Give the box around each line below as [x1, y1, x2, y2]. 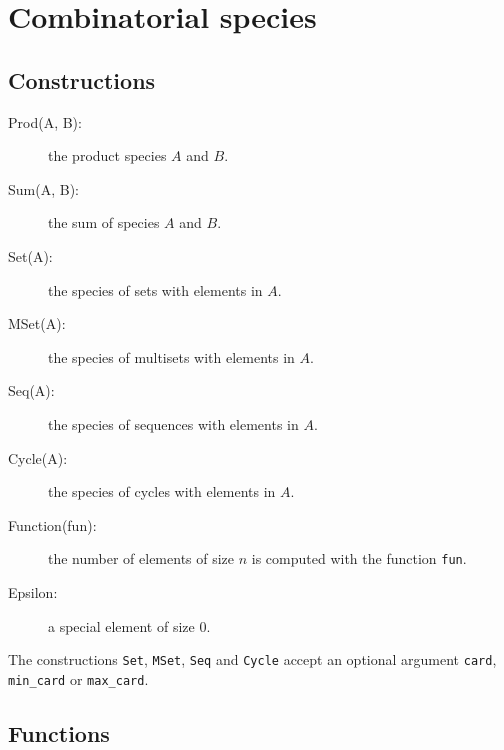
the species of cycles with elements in [48, 481, 276, 502]
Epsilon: [8, 581, 58, 602]
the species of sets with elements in [48, 279, 263, 300]
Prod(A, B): [8, 111, 82, 132]
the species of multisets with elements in [48, 346, 295, 367]
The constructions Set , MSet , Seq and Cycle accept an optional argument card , [8, 649, 497, 670]
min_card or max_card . [8, 668, 149, 689]
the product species [48, 145, 167, 166]
